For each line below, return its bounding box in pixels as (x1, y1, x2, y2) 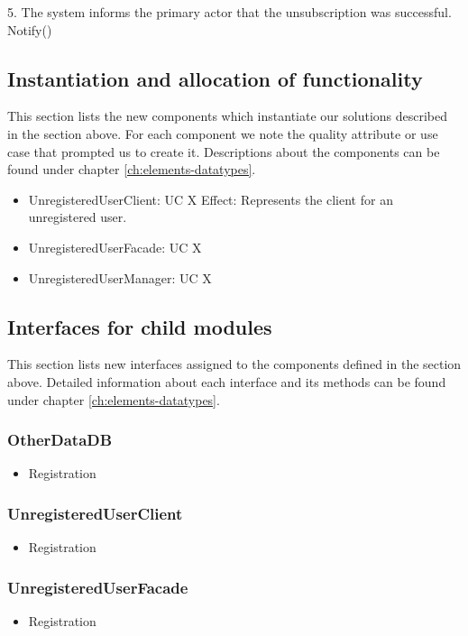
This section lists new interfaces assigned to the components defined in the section (7, 355, 462, 373)
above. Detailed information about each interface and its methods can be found (7, 372, 446, 391)
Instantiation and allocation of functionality (7, 64, 423, 92)
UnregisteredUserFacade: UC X (28, 237, 202, 256)
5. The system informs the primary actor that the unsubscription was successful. (7, 3, 452, 21)
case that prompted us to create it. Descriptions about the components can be (7, 142, 440, 161)
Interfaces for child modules (7, 312, 272, 340)
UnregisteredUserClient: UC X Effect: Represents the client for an (28, 189, 393, 208)
